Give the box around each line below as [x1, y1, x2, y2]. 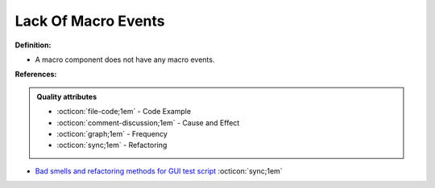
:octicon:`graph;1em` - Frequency [56, 129, 168, 138]
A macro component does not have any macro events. [35, 55, 215, 64]
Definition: [14, 40, 52, 50]
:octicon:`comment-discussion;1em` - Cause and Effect [56, 117, 240, 128]
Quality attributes [36, 92, 97, 101]
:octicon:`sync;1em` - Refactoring [56, 141, 168, 150]
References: [14, 69, 57, 80]
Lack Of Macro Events [14, 12, 165, 30]
